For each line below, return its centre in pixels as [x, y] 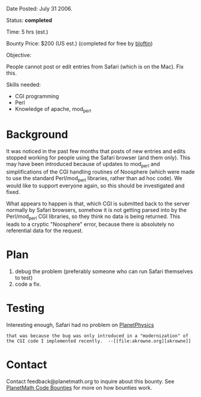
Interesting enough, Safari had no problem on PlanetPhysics [80, 325]
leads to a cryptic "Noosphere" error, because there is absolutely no [90, 225]
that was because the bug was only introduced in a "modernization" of [97, 336]
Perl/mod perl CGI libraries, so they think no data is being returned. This [93, 217]
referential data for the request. [45, 231]
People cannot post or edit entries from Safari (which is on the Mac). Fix [95, 66]
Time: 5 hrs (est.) [28, 32]
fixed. [13, 192]
